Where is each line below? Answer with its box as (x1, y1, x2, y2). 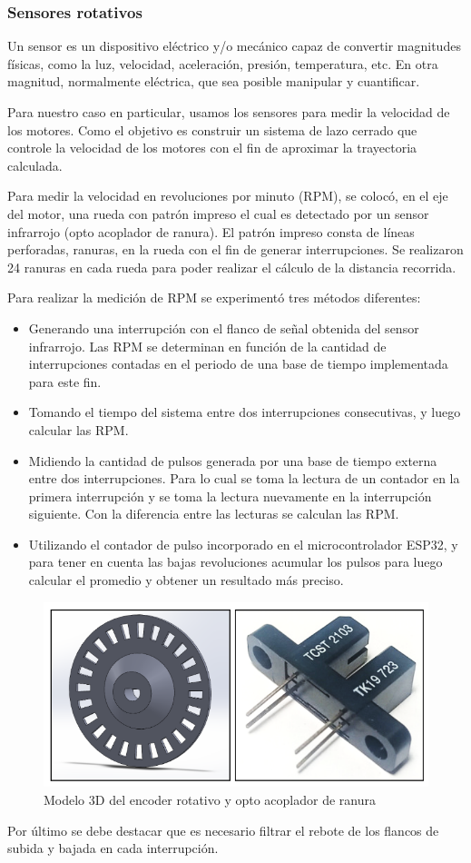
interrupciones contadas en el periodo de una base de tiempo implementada (28, 354, 448, 373)
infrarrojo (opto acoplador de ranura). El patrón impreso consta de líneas (7, 222, 415, 241)
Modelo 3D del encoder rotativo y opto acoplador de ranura (44, 790, 376, 809)
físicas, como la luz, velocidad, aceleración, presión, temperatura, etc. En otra (7, 54, 438, 73)
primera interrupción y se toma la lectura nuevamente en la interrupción (28, 486, 432, 505)
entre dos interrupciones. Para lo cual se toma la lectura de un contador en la (28, 469, 460, 488)
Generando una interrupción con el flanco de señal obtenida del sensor (28, 318, 419, 337)
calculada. (7, 155, 63, 174)
